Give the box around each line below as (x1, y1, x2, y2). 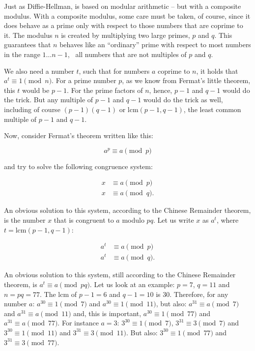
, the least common (183, 104, 241, 114)
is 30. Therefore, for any (156, 289, 228, 299)
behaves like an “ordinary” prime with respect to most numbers (59, 39, 251, 50)
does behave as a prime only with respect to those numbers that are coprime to (4, 20, 243, 30)
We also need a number (4, 65, 74, 76)
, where (216, 214, 239, 225)
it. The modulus (4, 29, 53, 40)
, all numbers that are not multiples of (67, 49, 187, 59)
